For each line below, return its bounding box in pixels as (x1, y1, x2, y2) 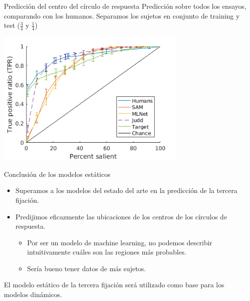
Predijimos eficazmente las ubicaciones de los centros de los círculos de (15, 211, 227, 221)
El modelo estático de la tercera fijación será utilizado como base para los (4, 279, 225, 290)
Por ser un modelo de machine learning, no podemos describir (27, 237, 212, 247)
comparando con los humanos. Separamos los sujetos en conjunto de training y (4, 10, 240, 21)
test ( (4, 20, 20, 30)
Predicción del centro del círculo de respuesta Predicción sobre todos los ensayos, (4, 1, 247, 11)
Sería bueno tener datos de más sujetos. (27, 263, 146, 273)
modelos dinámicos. (4, 289, 62, 300)
